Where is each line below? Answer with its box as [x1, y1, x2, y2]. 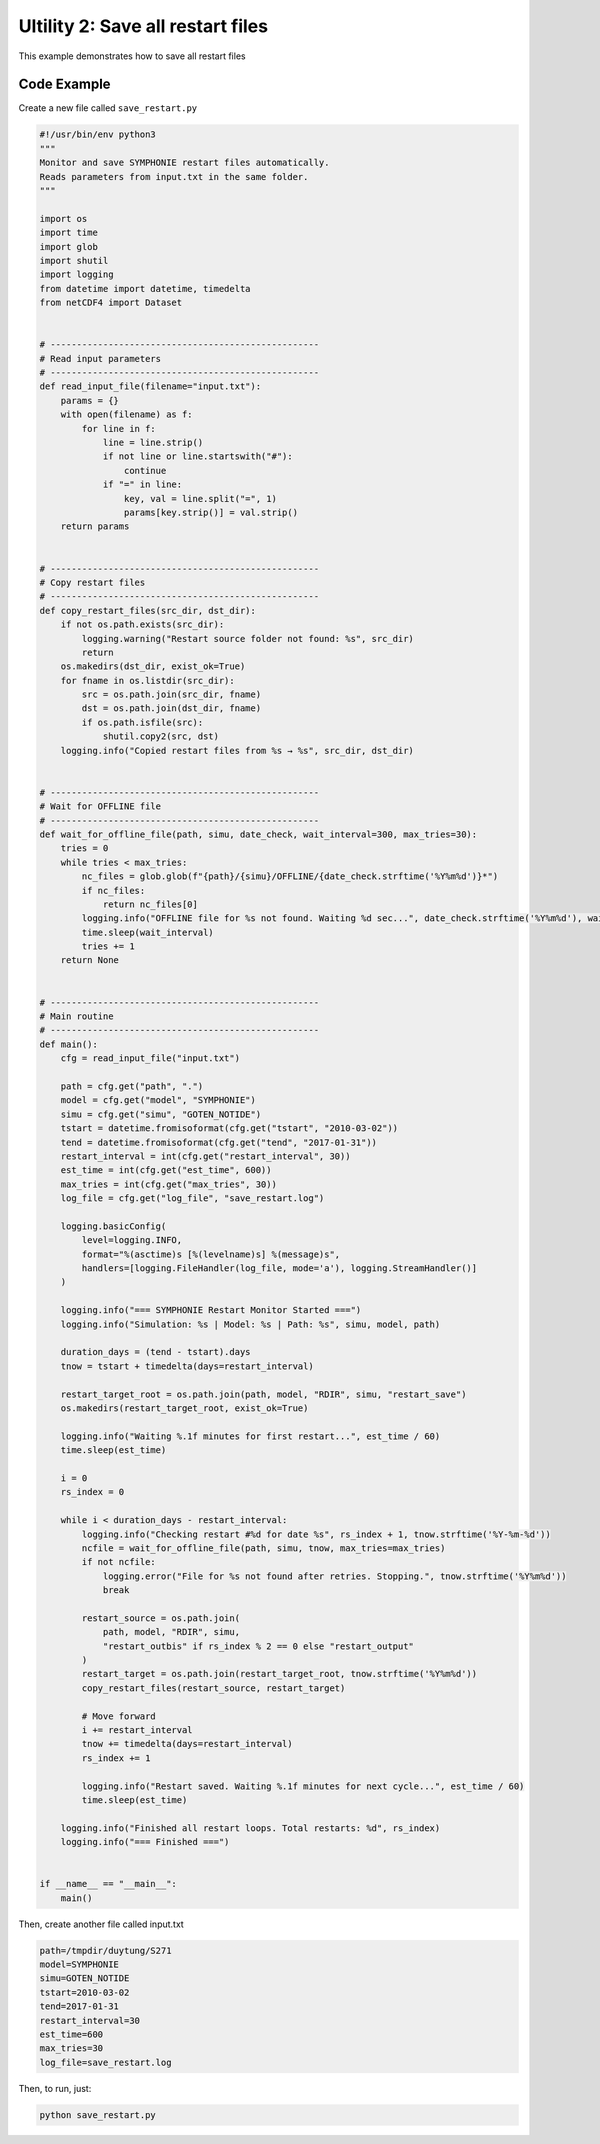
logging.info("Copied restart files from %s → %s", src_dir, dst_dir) [60, 745, 415, 756]
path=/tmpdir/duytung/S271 [39, 1945, 172, 1956]
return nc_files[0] [102, 898, 199, 910]
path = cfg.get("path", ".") [60, 1081, 204, 1092]
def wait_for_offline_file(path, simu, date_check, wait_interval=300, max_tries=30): [39, 828, 478, 840]
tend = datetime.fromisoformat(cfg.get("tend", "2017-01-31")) [60, 1136, 378, 1148]
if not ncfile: [81, 1556, 157, 1568]
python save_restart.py [39, 2109, 157, 2120]
